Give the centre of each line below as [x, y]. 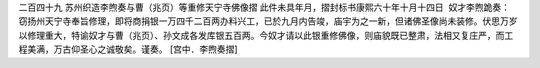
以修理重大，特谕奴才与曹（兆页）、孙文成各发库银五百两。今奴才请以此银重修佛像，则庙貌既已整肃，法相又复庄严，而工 [266, 35]
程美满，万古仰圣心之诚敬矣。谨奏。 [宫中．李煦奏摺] [128, 49]
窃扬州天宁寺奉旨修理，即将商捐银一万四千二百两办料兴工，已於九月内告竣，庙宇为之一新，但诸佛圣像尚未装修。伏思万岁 [268, 21]
